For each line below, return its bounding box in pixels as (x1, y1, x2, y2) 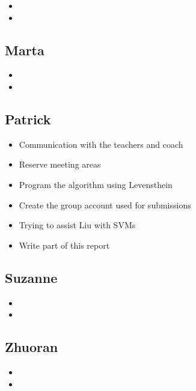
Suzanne (5, 268, 58, 286)
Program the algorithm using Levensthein (19, 178, 173, 190)
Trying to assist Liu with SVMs (19, 219, 136, 231)
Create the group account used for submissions (19, 198, 191, 211)
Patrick (5, 109, 51, 128)
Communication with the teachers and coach (19, 138, 183, 150)
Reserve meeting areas (19, 158, 101, 171)
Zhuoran (5, 338, 58, 356)
